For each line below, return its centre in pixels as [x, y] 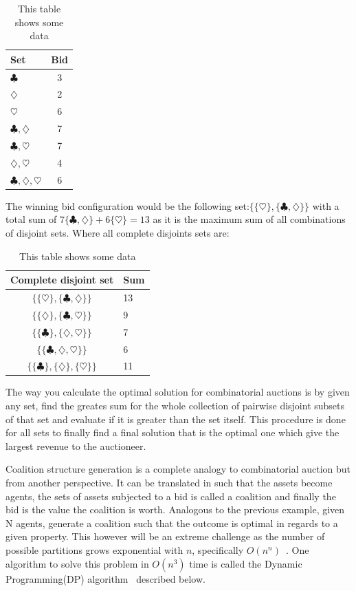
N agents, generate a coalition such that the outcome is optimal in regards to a [172, 523]
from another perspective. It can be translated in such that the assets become [169, 483]
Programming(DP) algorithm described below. [105, 578]
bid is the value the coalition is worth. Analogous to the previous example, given [175, 509]
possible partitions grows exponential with [94, 550]
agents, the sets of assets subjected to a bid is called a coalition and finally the [171, 496]
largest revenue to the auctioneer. [76, 445]
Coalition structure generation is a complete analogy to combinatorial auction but [178, 469]
